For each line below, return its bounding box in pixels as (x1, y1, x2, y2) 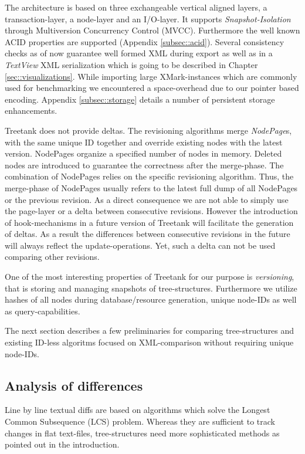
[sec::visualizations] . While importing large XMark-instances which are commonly (5, 70, 297, 82)
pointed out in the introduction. (5, 438, 120, 450)
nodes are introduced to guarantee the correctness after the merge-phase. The (5, 158, 284, 171)
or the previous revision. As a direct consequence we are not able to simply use (5, 193, 289, 205)
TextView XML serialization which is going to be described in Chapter (5, 58, 258, 70)
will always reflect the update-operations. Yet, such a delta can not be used (5, 239, 276, 251)
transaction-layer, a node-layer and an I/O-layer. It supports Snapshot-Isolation (5, 12, 291, 25)
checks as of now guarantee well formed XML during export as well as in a (5, 47, 273, 59)
